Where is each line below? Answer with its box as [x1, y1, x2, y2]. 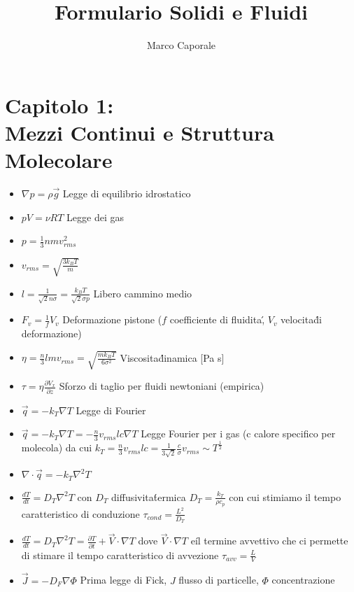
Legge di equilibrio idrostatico [62, 186, 191, 201]
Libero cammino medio [93, 286, 192, 300]
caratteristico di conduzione [21, 506, 140, 521]
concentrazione [271, 572, 335, 587]
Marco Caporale [146, 38, 216, 52]
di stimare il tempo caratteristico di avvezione [21, 547, 219, 562]
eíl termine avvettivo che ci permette [190, 533, 348, 548]
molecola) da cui [21, 440, 92, 455]
